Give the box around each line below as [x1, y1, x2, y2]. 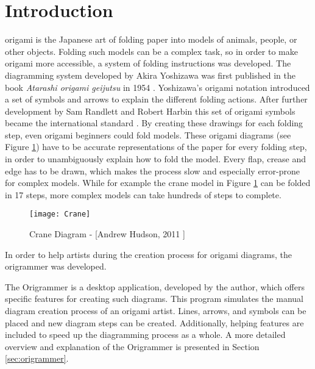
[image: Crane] [29, 210, 91, 219]
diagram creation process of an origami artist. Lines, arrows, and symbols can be [5, 304, 306, 317]
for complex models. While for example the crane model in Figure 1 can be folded [5, 176, 311, 189]
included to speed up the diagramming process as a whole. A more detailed [5, 328, 286, 341]
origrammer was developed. [5, 260, 107, 273]
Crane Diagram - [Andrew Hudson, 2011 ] [29, 227, 185, 240]
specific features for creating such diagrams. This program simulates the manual [5, 292, 303, 305]
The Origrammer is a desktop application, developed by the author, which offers [5, 280, 305, 293]
